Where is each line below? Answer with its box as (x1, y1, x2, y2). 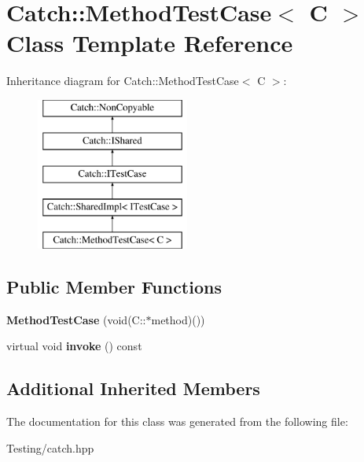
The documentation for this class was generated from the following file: (6, 413, 348, 430)
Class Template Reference (6, 27, 293, 59)
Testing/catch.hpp (6, 439, 94, 456)
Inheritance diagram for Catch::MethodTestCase (6, 72, 239, 89)
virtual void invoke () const (6, 338, 142, 354)
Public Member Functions (6, 274, 222, 298)
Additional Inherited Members (6, 376, 260, 401)
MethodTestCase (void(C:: (6, 311, 146, 327)
